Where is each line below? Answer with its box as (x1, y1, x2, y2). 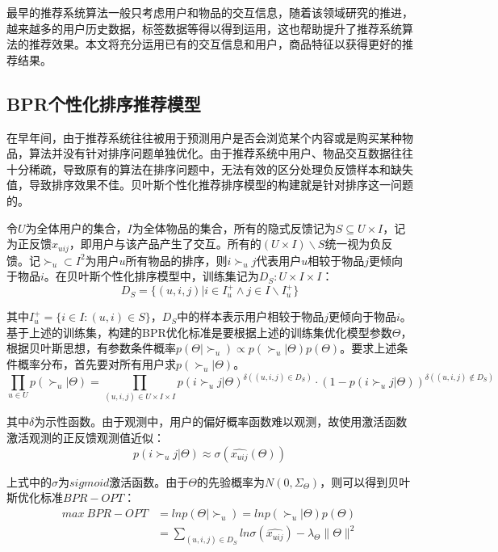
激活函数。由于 (109, 473, 189, 490)
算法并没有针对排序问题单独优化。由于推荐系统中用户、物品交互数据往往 (28, 145, 413, 162)
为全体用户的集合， (25, 219, 128, 236)
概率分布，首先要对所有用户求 (17, 356, 176, 373)
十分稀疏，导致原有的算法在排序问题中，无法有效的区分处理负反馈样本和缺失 (6, 160, 413, 177)
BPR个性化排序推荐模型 (6, 91, 201, 116)
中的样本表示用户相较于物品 (177, 308, 324, 325)
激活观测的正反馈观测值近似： (6, 429, 165, 446)
